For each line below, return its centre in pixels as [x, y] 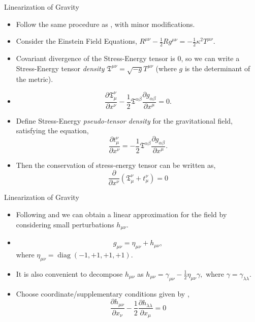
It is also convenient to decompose [69, 273]
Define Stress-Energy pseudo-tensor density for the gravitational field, [124, 120]
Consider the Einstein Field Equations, [76, 41]
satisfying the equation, [52, 130]
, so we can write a [210, 58]
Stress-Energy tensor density [60, 68]
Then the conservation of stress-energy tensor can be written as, [116, 165]
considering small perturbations [65, 224]
